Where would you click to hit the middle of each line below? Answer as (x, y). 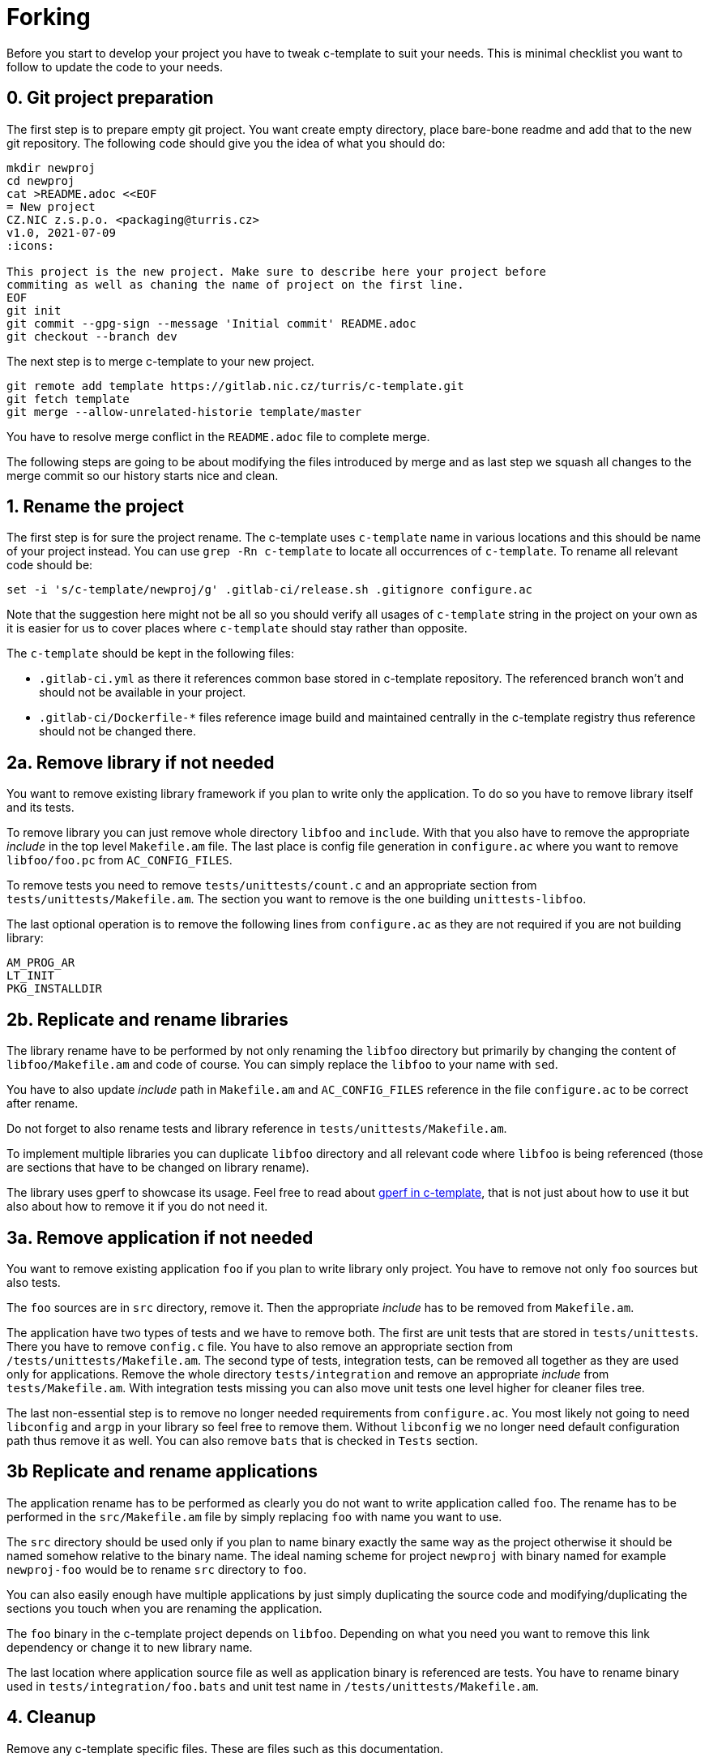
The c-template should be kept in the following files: (151, 654)
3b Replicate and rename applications (162, 1472)
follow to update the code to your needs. (115, 66)
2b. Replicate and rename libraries (147, 1019)
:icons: (31, 245)
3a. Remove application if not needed (160, 1237)
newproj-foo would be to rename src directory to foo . (157, 1569)
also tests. (34, 1282)
